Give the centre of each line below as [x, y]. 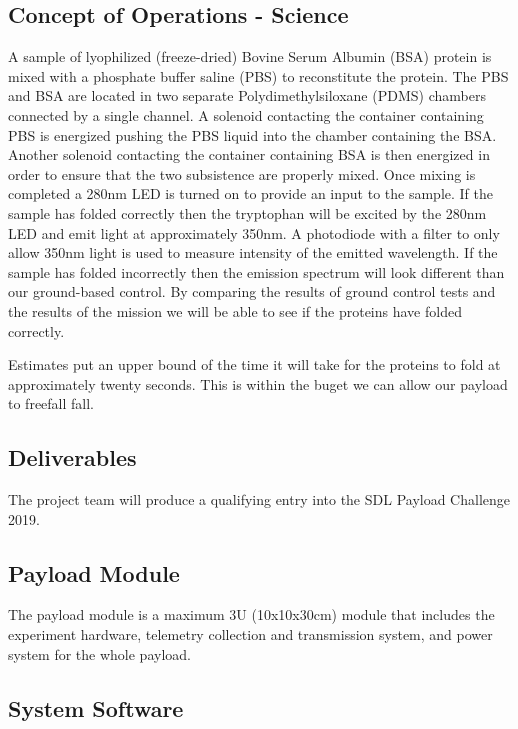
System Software [96, 707]
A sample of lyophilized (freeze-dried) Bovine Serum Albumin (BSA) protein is [250, 56]
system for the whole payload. [99, 653]
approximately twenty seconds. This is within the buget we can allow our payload [258, 383]
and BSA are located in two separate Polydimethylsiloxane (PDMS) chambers [247, 95]
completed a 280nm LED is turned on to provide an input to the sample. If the [250, 193]
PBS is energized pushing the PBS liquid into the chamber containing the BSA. [252, 134]
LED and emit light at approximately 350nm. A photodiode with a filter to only [254, 232]
